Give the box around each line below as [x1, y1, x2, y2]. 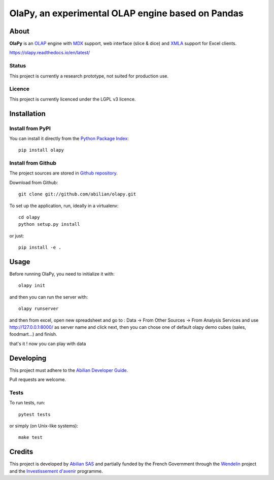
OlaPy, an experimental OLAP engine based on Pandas [9, 8, 244, 19]
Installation [9, 109, 46, 118]
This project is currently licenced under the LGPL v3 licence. [9, 96, 136, 102]
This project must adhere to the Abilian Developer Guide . [9, 367, 128, 373]
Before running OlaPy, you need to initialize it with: [9, 271, 115, 277]
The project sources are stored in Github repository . [9, 170, 118, 176]
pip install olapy [18, 147, 64, 153]
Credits [9, 448, 33, 456]
